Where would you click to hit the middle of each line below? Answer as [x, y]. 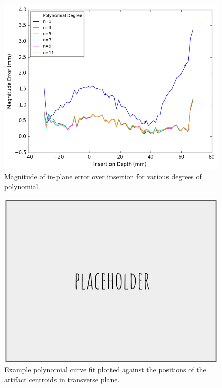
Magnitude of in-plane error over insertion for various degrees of [103, 177]
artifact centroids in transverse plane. [62, 379]
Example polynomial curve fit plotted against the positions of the [105, 370]
